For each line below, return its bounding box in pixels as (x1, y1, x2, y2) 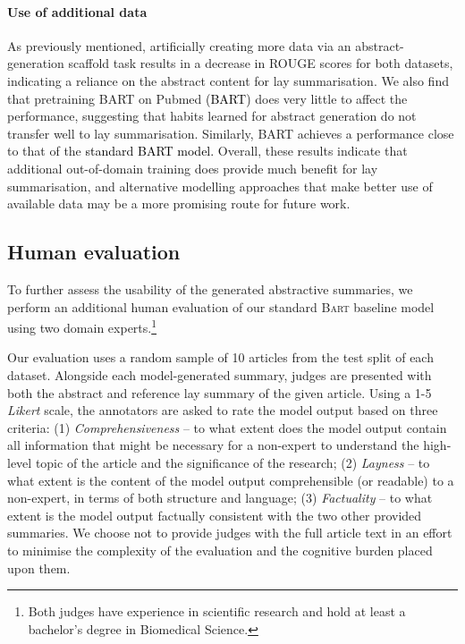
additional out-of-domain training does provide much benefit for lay (7, 158, 378, 177)
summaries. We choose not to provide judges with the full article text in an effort (7, 523, 452, 542)
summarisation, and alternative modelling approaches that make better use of (7, 176, 433, 195)
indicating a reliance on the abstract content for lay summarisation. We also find (7, 71, 449, 89)
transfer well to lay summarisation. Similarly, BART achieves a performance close (7, 123, 454, 142)
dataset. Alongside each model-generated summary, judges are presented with (7, 365, 432, 384)
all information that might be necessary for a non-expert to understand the (7, 436, 419, 454)
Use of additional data (7, 2, 148, 21)
